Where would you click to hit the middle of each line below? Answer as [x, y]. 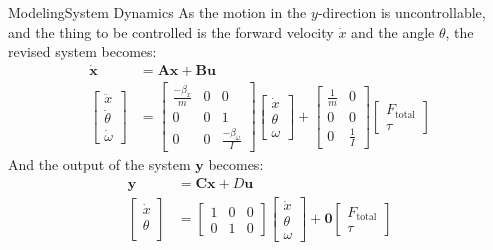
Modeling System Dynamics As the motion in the [157, 12]
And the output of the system [99, 164]
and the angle [393, 31]
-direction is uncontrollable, [401, 12]
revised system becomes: [82, 51]
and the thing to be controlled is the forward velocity [171, 31]
